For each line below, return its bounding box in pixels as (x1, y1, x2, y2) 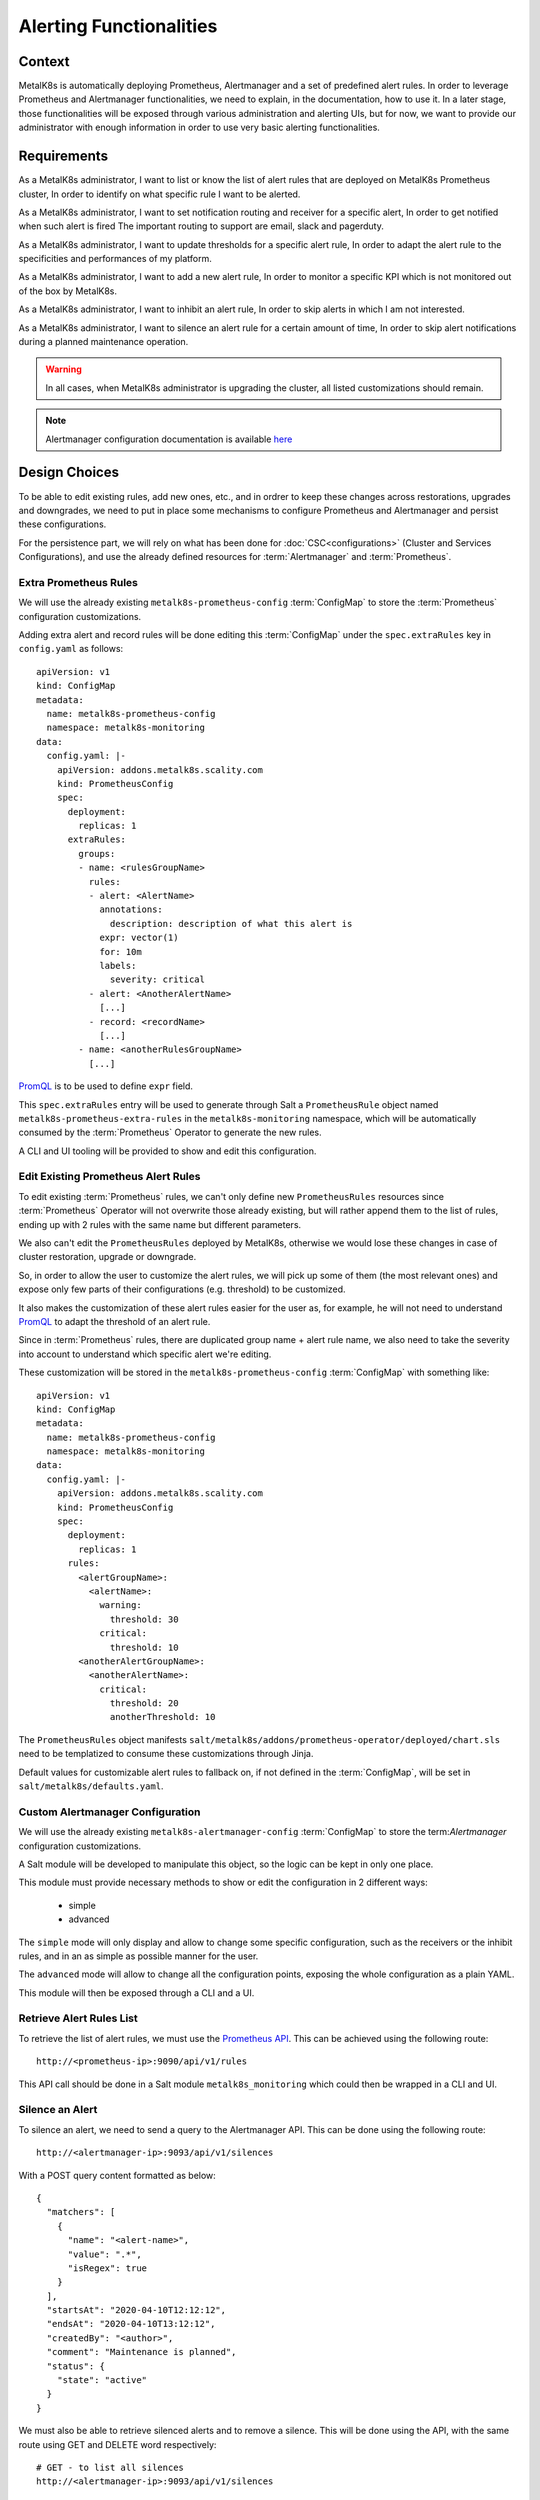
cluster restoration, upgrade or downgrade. (18, 1251, 197, 1263)
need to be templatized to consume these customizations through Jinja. (18, 1748, 314, 1760)
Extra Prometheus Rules (18, 575, 139, 589)
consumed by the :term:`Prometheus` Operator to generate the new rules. (18, 1126, 322, 1139)
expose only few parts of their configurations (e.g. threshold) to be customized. (18, 1283, 346, 1295)
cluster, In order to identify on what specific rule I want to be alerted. (18, 188, 301, 200)
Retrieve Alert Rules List (18, 2011, 139, 2025)
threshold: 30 (110, 1613, 179, 1625)
